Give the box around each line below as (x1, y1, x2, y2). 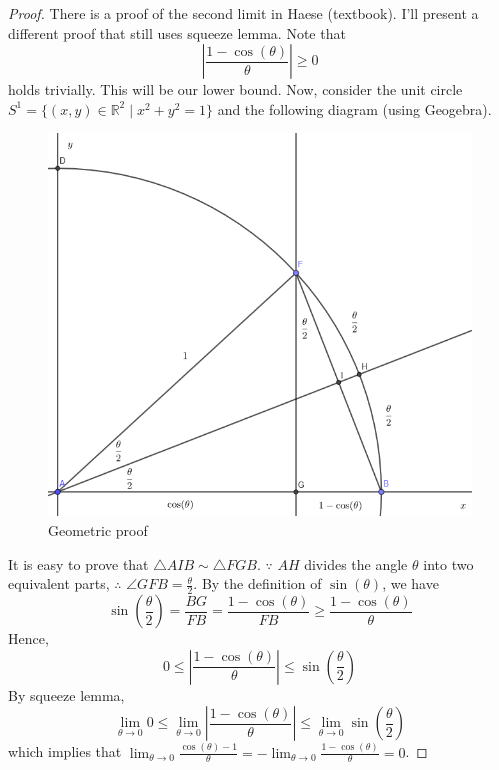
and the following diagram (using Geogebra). (217, 98, 492, 119)
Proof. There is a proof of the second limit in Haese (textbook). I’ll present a (8, 3, 479, 23)
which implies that (8, 741, 122, 762)
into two (423, 553, 474, 574)
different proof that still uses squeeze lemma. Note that (8, 22, 346, 43)
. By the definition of (193, 573, 322, 594)
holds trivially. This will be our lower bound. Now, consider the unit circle (8, 79, 463, 100)
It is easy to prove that (8, 553, 149, 574)
